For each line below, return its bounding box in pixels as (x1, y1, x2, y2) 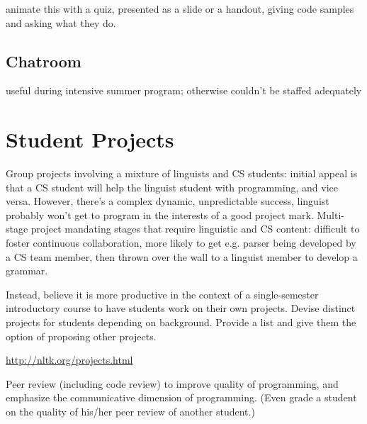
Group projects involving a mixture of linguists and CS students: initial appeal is (6, 166, 358, 181)
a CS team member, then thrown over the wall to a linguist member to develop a (6, 249, 358, 264)
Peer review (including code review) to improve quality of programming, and (6, 376, 339, 391)
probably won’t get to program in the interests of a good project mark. (6, 207, 314, 222)
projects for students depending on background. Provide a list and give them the (6, 315, 356, 330)
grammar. (6, 263, 48, 278)
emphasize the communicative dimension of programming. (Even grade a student (6, 390, 357, 405)
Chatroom (6, 50, 81, 72)
